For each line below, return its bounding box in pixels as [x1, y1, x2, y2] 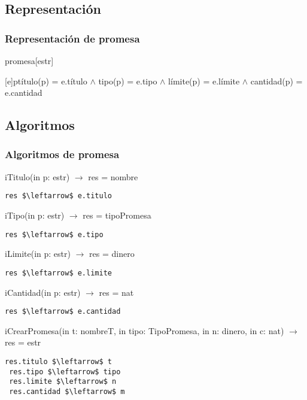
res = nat [99, 286, 134, 298]
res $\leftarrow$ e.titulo [5, 192, 112, 201]
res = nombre [88, 170, 138, 183]
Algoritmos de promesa [5, 147, 120, 162]
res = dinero [89, 247, 135, 260]
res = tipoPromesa [83, 209, 151, 222]
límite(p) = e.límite [168, 74, 240, 87]
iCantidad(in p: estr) [5, 286, 81, 298]
